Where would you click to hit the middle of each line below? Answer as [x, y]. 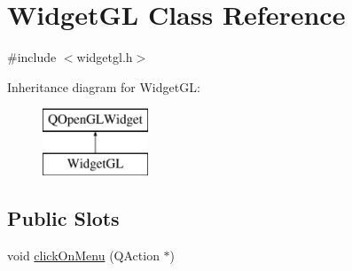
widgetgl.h [105, 57]
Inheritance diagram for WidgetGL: [104, 86]
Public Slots [63, 217]
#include [32, 57]
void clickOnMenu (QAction [83, 255]
